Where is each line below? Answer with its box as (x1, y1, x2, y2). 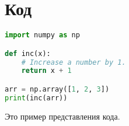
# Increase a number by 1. (21, 58, 126, 66)
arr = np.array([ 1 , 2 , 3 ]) (5, 85, 110, 93)
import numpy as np (5, 31, 80, 40)
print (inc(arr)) (5, 93, 68, 102)
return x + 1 (21, 66, 72, 75)
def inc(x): (5, 49, 51, 58)
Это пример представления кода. (5, 110, 120, 122)
